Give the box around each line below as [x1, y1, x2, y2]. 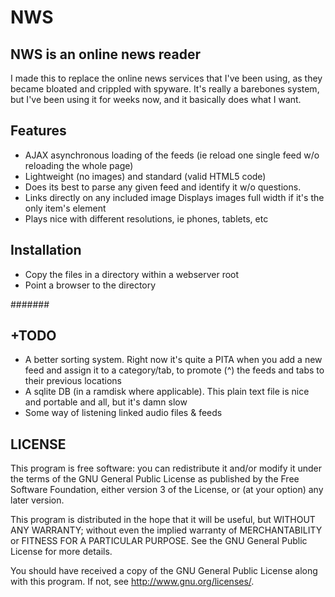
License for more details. [10, 546, 113, 558]
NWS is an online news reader [10, 46, 202, 63]
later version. [10, 494, 65, 506]
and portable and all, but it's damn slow [24, 396, 188, 408]
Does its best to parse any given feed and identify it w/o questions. [24, 181, 302, 193]
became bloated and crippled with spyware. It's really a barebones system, [10, 83, 320, 95]
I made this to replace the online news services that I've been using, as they [10, 72, 323, 84]
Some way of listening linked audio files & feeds [24, 407, 223, 419]
